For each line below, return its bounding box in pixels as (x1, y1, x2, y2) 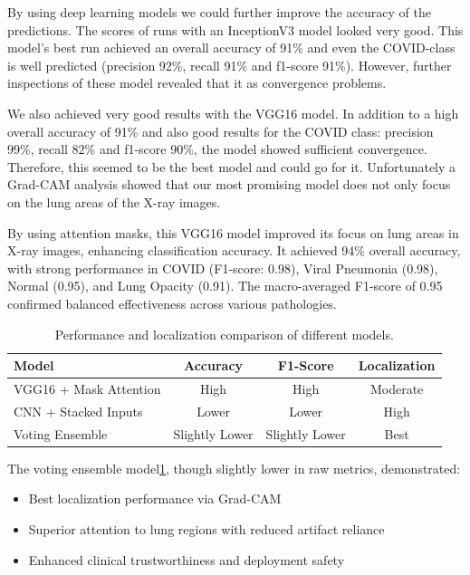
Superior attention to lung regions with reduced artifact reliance (28, 519, 385, 538)
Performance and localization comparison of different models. (54, 324, 394, 343)
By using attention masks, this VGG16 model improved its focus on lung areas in (7, 223, 459, 242)
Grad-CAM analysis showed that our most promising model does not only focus (7, 175, 451, 194)
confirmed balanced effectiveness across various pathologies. (7, 293, 337, 312)
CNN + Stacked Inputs (14, 401, 143, 420)
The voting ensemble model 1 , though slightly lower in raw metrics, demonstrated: (7, 458, 461, 477)
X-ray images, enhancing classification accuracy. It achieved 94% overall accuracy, (7, 241, 461, 260)
